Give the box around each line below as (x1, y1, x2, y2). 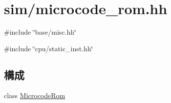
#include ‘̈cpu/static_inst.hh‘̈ (4, 43, 93, 53)
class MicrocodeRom (4, 90, 65, 100)
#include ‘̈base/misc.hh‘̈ (4, 27, 76, 37)
